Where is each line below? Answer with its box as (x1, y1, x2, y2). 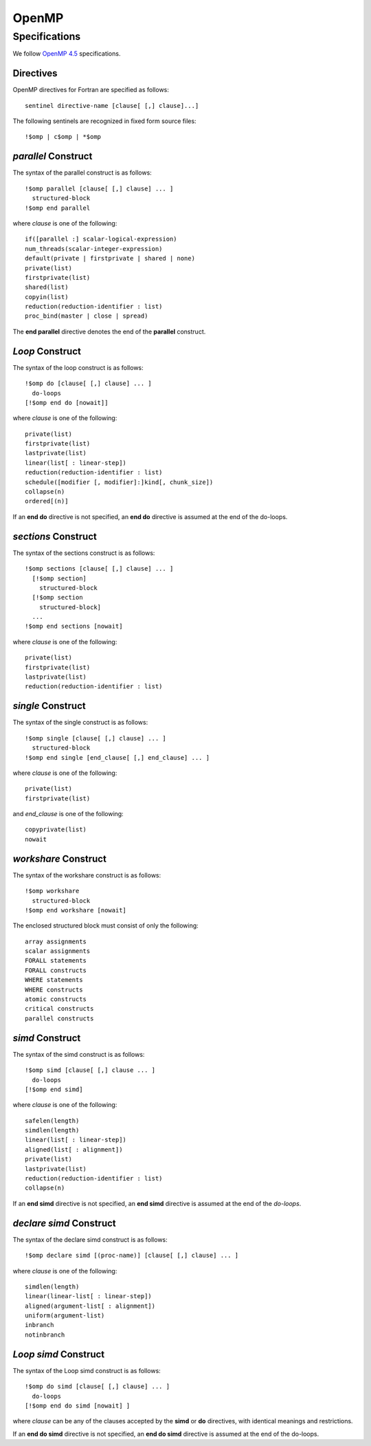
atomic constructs (25, 996, 87, 1003)
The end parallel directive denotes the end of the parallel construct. (12, 327, 206, 336)
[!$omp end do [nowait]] (25, 399, 109, 406)
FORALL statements (25, 956, 87, 965)
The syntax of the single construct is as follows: (12, 719, 148, 727)
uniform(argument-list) (25, 1312, 105, 1319)
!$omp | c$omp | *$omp (25, 133, 102, 141)
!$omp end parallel (25, 204, 91, 212)
